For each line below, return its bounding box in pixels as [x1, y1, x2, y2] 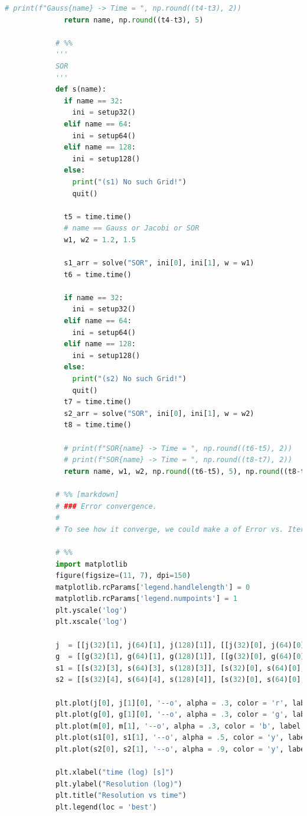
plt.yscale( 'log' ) [55, 606, 128, 615]
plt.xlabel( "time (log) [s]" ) [55, 768, 174, 777]
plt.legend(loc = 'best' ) [55, 802, 157, 811]
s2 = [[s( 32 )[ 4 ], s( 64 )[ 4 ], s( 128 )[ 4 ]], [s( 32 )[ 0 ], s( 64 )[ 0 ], [55, 675, 305, 684]
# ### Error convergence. [55, 502, 157, 511]
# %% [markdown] [55, 490, 119, 499]
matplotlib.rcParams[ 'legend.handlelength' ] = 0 [55, 583, 250, 591]
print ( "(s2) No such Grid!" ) [72, 375, 187, 383]
